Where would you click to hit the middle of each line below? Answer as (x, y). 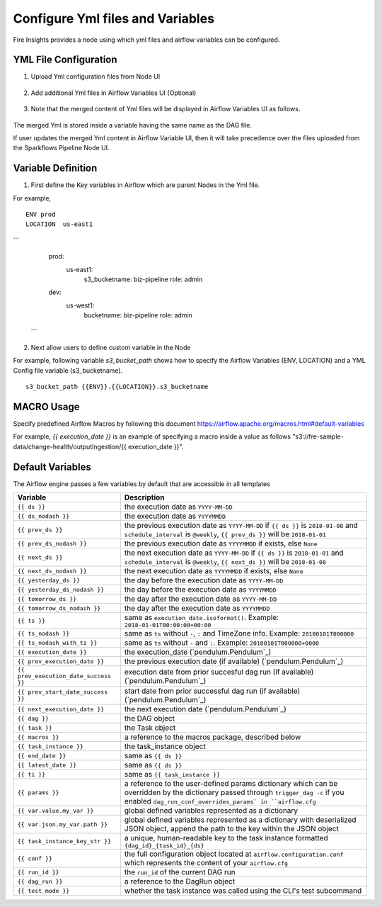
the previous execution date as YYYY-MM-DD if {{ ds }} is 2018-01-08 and (241, 526)
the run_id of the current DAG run (180, 872)
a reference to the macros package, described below (213, 737)
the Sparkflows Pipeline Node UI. (61, 148)
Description (144, 497)
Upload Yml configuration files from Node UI (95, 77)
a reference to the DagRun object (180, 881)
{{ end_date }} (42, 756)
